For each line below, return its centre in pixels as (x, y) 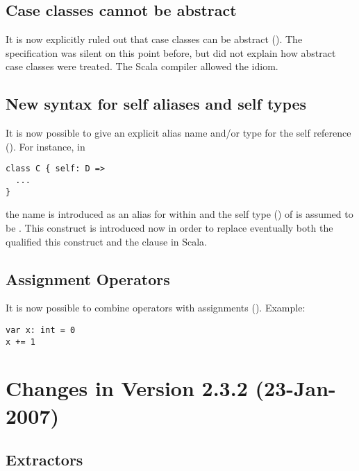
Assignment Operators (88, 279)
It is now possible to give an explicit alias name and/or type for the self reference (178, 133)
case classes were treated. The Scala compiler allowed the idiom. (142, 66)
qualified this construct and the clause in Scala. (107, 241)
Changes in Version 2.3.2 (127, 388)
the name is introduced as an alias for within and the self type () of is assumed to (179, 214)
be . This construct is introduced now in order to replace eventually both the (169, 227)
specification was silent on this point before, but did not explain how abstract (171, 52)
